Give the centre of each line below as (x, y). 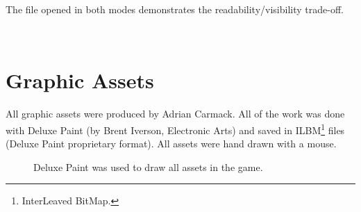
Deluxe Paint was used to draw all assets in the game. (148, 166)
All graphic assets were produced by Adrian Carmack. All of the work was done (175, 114)
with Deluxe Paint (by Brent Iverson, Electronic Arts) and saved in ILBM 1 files (175, 129)
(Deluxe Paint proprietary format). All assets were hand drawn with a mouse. (171, 144)
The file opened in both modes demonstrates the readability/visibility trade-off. (175, 9)
